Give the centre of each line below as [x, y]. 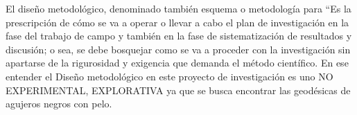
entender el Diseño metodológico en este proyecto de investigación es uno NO [169, 76]
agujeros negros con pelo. [59, 104]
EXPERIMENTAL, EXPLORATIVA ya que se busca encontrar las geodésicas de [178, 90]
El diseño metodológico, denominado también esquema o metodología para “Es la [178, 8]
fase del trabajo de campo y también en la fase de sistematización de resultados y [179, 36]
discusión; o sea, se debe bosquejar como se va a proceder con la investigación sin [178, 49]
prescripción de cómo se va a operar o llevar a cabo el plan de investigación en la [177, 22]
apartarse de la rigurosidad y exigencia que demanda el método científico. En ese [177, 63]
